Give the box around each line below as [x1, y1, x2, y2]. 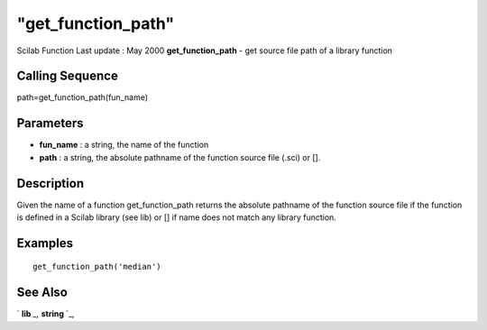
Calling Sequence [16, 69, 119, 84]
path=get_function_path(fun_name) [16, 92, 149, 103]
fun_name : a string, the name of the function [39, 140, 209, 151]
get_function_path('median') [32, 261, 161, 272]
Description [16, 176, 85, 191]
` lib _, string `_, [16, 308, 76, 319]
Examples [16, 235, 74, 251]
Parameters [16, 115, 84, 131]
